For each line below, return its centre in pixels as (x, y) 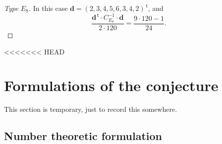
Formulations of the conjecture (111, 85)
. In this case (48, 8)
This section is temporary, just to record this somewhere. (91, 109)
